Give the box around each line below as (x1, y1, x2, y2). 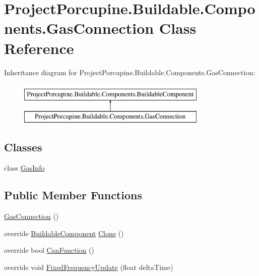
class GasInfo (4, 162, 45, 173)
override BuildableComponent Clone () (4, 228, 124, 238)
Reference (4, 37, 74, 58)
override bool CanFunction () (4, 245, 94, 255)
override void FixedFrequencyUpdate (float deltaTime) (4, 262, 173, 272)
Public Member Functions (4, 187, 142, 203)
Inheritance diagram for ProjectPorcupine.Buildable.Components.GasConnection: (4, 67, 255, 77)
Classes (4, 139, 42, 154)
